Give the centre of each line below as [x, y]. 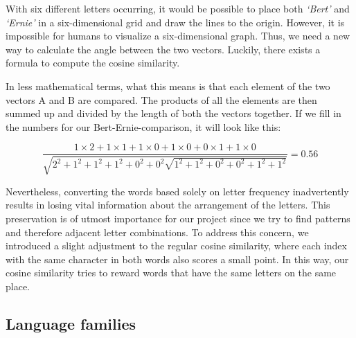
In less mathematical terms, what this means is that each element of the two [168, 86]
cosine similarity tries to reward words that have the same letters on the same [171, 273]
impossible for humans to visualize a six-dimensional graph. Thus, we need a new [178, 36]
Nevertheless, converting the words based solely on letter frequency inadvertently [177, 191]
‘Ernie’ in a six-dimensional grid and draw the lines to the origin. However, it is [175, 22]
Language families [71, 323]
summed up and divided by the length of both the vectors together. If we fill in [173, 113]
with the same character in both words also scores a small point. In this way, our [177, 259]
